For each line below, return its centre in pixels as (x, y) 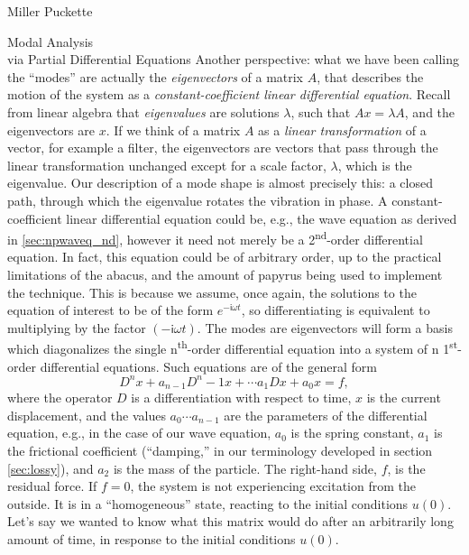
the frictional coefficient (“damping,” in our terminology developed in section (220, 450)
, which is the (375, 165)
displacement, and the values (87, 415)
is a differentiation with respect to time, (241, 398)
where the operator (60, 398)
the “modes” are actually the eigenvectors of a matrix (156, 76)
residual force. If (52, 486)
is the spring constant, (352, 433)
